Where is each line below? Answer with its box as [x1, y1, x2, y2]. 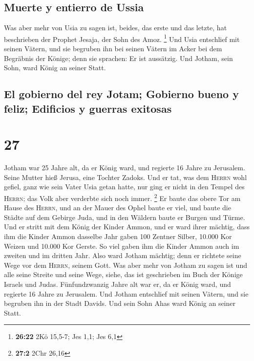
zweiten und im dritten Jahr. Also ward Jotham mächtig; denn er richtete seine [4, 250, 241, 261]
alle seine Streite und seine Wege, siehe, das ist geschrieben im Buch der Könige [4, 269, 243, 280]
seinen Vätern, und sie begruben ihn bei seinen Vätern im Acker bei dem [4, 43, 222, 54]
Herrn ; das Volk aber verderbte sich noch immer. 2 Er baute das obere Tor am [4, 191, 241, 203]
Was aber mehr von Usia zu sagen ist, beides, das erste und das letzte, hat [4, 22, 227, 33]
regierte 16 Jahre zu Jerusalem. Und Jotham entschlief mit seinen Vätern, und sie [4, 288, 249, 299]
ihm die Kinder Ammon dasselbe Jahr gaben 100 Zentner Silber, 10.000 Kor [4, 231, 232, 241]
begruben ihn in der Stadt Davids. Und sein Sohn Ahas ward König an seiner [4, 298, 235, 308]
